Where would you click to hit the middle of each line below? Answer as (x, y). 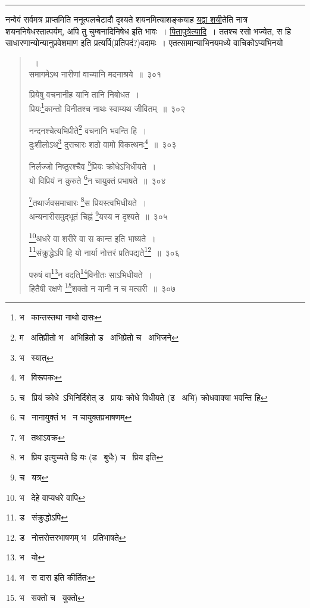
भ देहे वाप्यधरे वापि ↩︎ (52, 497)
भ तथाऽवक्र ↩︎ (42, 437)
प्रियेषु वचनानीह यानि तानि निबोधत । (84, 94)
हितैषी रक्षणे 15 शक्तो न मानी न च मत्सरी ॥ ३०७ (102, 287)
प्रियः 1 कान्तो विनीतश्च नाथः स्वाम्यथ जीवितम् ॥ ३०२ (107, 107)
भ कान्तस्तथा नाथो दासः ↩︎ (60, 317)
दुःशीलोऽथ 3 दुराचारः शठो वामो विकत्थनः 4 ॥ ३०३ (103, 143)
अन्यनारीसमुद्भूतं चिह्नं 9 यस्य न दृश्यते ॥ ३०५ (98, 215)
